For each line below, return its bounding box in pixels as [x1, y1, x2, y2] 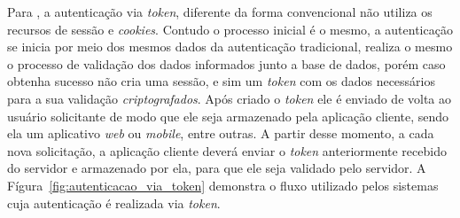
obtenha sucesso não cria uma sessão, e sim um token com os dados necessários [7, 72, 436, 90]
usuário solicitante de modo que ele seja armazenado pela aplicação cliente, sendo [7, 106, 449, 125]
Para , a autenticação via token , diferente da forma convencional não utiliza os [7, 3, 433, 20]
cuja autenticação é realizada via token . [7, 193, 221, 212]
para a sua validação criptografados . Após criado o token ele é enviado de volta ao [7, 89, 452, 107]
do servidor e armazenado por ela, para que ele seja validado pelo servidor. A [7, 159, 426, 177]
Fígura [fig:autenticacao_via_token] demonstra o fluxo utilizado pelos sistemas [7, 175, 439, 194]
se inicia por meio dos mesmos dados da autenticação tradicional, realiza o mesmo [7, 37, 453, 56]
